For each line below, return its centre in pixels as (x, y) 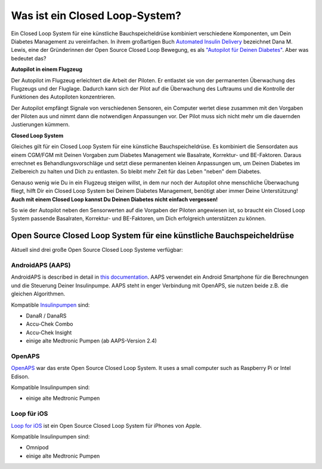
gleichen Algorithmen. (38, 294)
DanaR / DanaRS (46, 316)
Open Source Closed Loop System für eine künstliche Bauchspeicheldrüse (153, 236)
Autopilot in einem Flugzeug (47, 69)
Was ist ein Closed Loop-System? (96, 16)
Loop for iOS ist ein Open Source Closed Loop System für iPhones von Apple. (106, 425)
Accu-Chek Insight (49, 332)
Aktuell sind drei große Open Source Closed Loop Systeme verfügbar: (97, 250)
